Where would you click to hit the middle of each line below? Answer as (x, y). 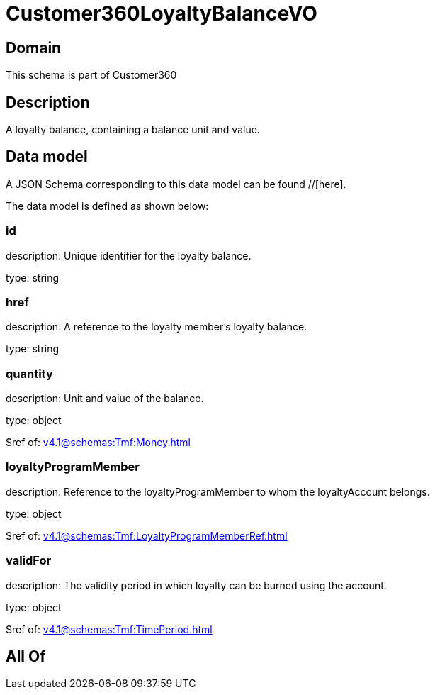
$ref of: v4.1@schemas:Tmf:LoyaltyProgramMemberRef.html (147, 535)
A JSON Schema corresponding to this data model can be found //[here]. (176, 184)
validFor (29, 561)
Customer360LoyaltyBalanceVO (162, 13)
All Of (26, 657)
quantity (29, 373)
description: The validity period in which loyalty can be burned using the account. (196, 585)
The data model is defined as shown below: (107, 206)
